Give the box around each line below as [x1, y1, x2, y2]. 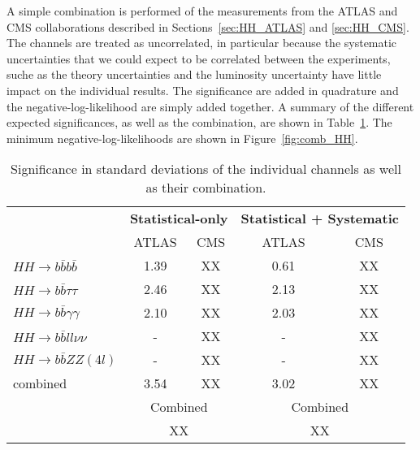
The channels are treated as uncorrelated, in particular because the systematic [6, 34, 397, 51]
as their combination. [145, 178, 266, 197]
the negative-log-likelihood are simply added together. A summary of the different [6, 97, 414, 115]
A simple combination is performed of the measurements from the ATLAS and [6, 2, 398, 19]
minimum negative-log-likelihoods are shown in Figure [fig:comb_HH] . [6, 129, 358, 146]
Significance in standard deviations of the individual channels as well [11, 159, 401, 179]
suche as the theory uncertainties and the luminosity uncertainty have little [6, 66, 382, 83]
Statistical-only [129, 209, 228, 228]
